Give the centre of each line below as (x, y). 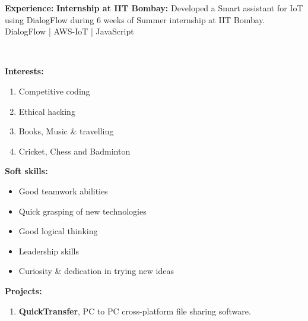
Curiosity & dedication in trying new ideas (96, 271)
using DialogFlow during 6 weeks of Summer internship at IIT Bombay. (135, 19)
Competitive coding (54, 91)
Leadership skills (49, 251)
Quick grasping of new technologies (82, 211)
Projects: (23, 290)
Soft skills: (26, 171)
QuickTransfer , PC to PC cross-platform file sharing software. (135, 311)
